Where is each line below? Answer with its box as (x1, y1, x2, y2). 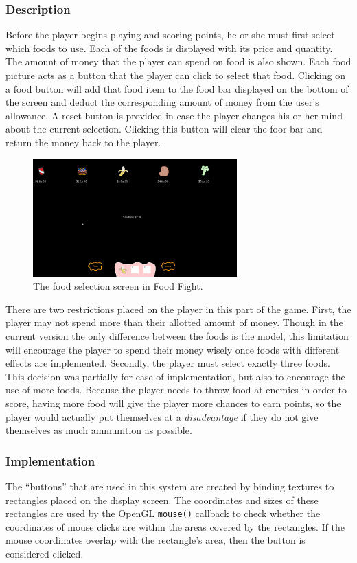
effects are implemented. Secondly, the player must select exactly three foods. (5, 356, 330, 370)
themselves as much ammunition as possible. (5, 423, 192, 437)
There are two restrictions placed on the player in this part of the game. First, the (5, 301, 352, 316)
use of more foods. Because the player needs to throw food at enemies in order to (5, 382, 347, 397)
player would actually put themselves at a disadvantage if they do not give (5, 409, 319, 424)
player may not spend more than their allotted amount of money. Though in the (5, 315, 343, 330)
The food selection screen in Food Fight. (33, 279, 203, 293)
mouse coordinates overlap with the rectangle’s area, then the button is (5, 533, 306, 547)
